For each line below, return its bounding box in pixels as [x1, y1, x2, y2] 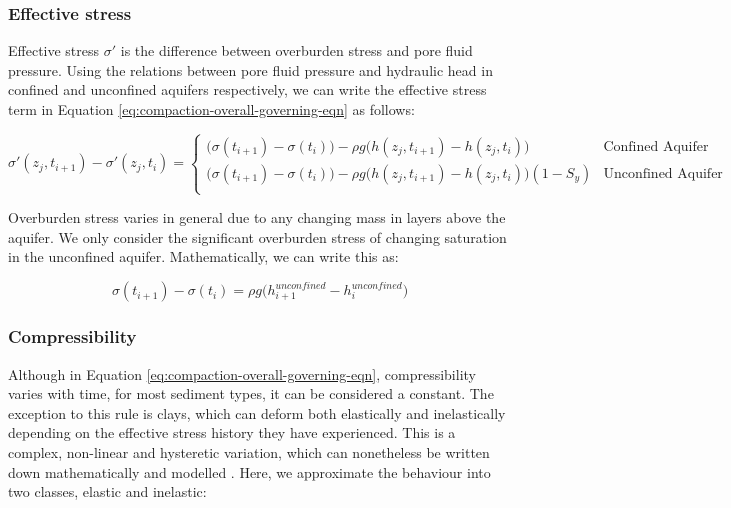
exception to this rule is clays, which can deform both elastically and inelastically [8, 402, 506, 423]
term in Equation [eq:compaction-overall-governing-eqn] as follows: [8, 99, 415, 119]
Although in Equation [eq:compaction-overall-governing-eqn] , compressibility [8, 363, 476, 384]
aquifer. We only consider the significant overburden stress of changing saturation [8, 226, 507, 247]
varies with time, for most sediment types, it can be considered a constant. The [8, 383, 494, 404]
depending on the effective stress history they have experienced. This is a [8, 422, 456, 443]
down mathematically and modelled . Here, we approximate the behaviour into [8, 461, 491, 482]
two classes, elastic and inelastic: [8, 481, 207, 502]
